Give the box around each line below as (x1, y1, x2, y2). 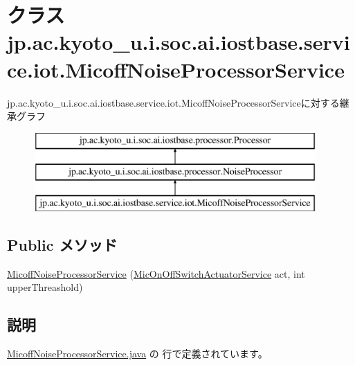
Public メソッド (7, 234, 118, 256)
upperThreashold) (7, 280, 83, 294)
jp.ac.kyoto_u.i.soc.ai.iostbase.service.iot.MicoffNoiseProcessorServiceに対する (7, 95, 340, 109)
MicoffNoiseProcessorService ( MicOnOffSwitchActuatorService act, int (7, 266, 305, 281)
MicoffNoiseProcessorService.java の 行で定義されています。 (7, 346, 268, 361)
